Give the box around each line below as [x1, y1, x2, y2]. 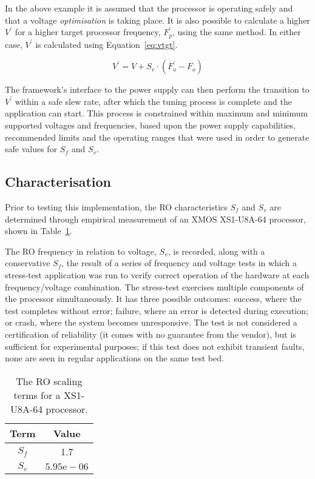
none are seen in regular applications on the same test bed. [5, 352, 224, 364]
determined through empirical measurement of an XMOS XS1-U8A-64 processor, [5, 212, 306, 225]
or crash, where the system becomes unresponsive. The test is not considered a [5, 316, 297, 329]
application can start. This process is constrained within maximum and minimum [5, 107, 308, 119]
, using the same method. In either [172, 25, 301, 38]
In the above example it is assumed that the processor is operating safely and [5, 2, 293, 14]
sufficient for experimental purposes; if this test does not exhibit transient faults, [5, 340, 305, 352]
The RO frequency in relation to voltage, [5, 244, 157, 257]
